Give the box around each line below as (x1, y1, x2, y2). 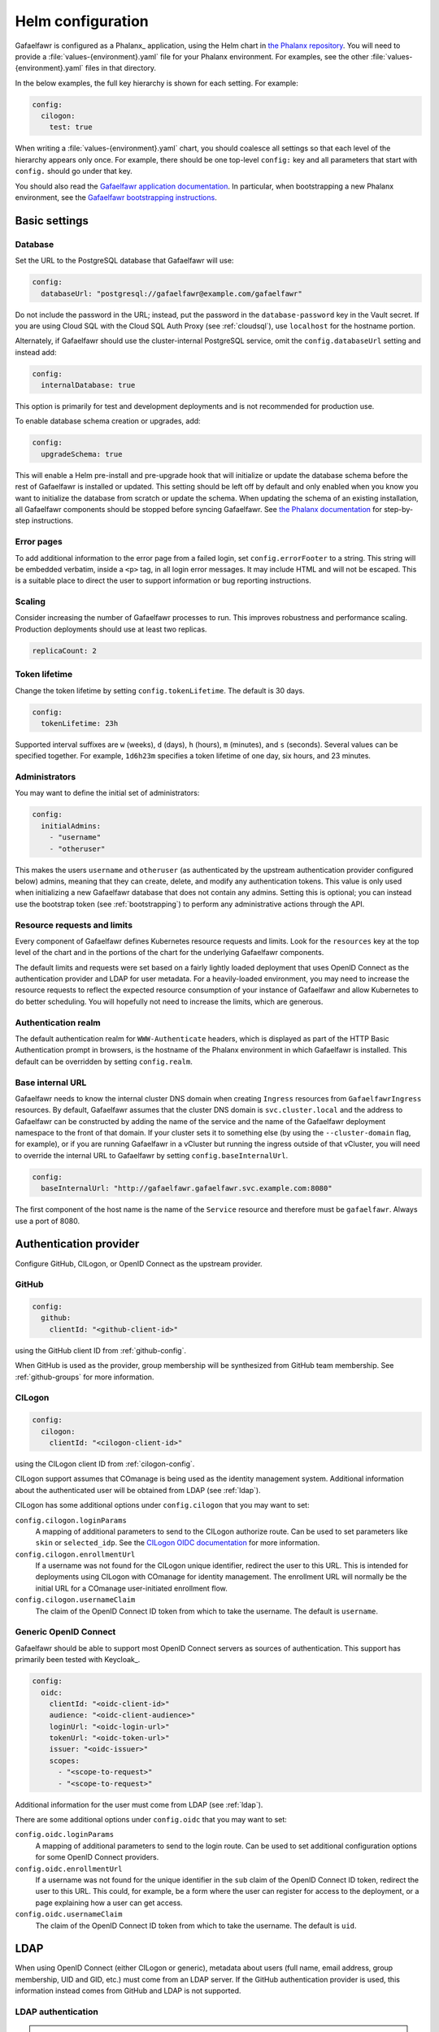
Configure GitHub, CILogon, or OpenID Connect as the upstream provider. (15, 1258, 263, 1268)
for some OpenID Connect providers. (35, 1852, 159, 1862)
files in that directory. (85, 63, 157, 73)
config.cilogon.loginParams (15, 1516, 128, 1525)
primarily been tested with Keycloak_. (15, 1655, 141, 1665)
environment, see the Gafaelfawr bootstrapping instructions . (15, 193, 217, 202)
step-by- (383, 505, 414, 514)
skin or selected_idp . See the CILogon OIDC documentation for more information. (35, 1538, 320, 1548)
